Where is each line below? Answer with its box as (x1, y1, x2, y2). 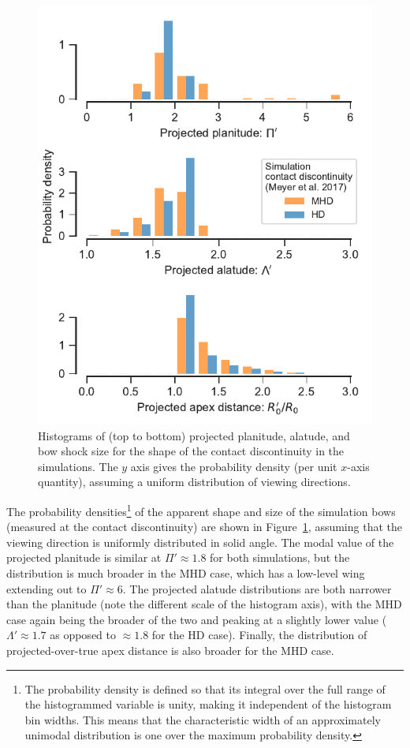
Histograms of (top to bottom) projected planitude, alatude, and (38, 427, 350, 443)
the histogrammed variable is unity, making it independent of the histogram (24, 696, 392, 712)
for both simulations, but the (210, 549, 350, 566)
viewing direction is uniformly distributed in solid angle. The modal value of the (6, 533, 394, 550)
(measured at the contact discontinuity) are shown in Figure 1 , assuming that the (6, 518, 402, 535)
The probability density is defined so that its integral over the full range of (24, 680, 386, 697)
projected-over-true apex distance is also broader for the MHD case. (6, 641, 334, 658)
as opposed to (50, 626, 116, 643)
